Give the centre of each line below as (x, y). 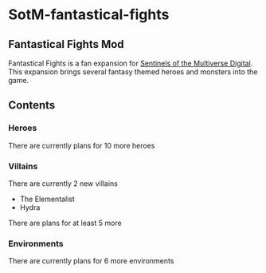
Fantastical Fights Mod (66, 44)
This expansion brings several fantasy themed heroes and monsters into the (133, 72)
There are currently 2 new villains (63, 183)
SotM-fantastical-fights (89, 15)
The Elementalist (47, 199)
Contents (32, 105)
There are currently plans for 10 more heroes (82, 145)
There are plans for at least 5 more (65, 223)
